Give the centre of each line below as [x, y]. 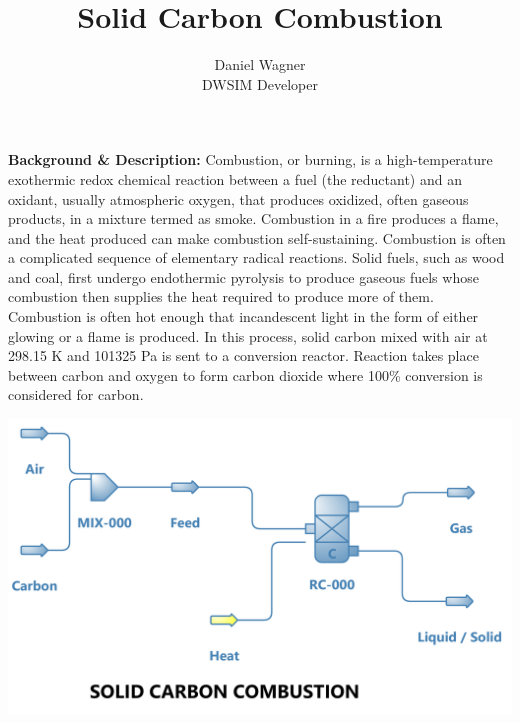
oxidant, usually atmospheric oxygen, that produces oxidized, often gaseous [238, 198]
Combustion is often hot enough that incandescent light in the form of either [243, 316]
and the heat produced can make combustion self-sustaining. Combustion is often [257, 237]
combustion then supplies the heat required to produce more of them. [221, 296]
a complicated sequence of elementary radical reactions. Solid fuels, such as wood [256, 257]
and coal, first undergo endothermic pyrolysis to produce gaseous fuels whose [243, 276]
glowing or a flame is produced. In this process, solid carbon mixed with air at [248, 335]
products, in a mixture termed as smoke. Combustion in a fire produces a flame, [253, 218]
